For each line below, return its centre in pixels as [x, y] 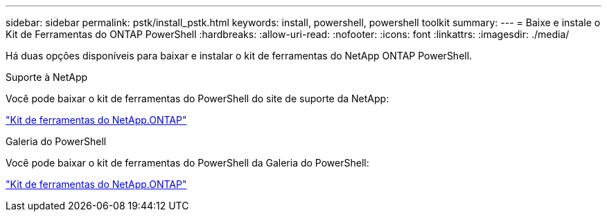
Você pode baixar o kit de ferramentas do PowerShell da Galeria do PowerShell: [187, 163]
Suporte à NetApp [47, 77]
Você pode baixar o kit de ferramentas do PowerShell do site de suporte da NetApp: [197, 98]
